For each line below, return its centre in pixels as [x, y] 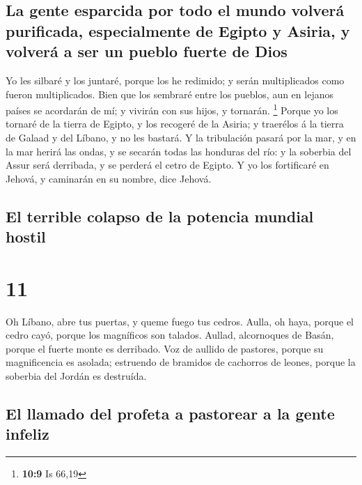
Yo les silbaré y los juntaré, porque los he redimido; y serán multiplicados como [175, 80]
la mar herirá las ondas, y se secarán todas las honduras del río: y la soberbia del [179, 151]
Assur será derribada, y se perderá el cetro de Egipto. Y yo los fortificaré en [167, 165]
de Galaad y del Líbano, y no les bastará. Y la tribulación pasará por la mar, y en [181, 138]
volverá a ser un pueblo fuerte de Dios [147, 51]
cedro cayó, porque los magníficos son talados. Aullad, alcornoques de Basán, [170, 335]
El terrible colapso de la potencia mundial [160, 216]
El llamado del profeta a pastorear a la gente [170, 414]
